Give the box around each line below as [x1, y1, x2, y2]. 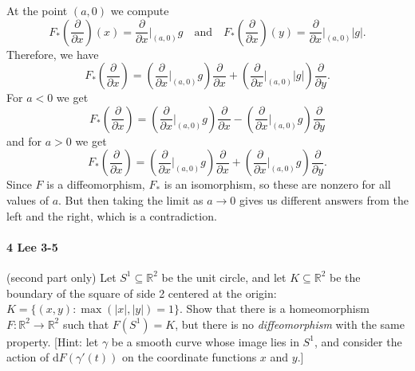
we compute [110, 2, 169, 18]
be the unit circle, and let [161, 268, 287, 285]
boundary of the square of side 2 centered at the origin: [6, 284, 277, 301]
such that [62, 315, 109, 332]
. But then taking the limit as [58, 191, 204, 208]
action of [6, 349, 49, 365]
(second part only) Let [6, 268, 117, 285]
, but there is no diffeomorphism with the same [175, 315, 405, 332]
